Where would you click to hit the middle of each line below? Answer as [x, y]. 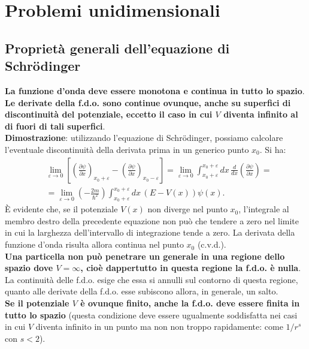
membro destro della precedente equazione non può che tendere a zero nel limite [152, 220]
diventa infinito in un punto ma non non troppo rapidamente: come [159, 327]
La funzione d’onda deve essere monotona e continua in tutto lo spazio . [155, 90]
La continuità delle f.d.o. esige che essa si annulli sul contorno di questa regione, [152, 279]
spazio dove [29, 268]
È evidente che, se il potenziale [61, 209]
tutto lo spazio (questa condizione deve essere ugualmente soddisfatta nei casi [151, 315]
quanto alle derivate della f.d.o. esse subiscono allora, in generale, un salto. [142, 291]
